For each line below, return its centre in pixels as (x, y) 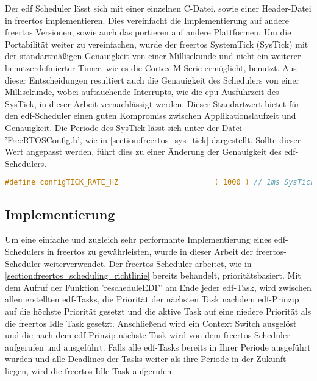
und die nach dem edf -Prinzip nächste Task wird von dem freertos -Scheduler (148, 335)
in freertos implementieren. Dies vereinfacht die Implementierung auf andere (147, 20)
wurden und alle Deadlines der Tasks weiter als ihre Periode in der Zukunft (146, 359)
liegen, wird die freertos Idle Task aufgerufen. (90, 370)
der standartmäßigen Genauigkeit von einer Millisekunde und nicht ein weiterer (153, 56)
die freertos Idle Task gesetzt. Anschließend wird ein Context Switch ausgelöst (151, 323)
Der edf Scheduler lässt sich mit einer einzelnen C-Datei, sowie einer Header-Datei (158, 8)
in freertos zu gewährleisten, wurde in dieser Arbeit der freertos (165, 251)
